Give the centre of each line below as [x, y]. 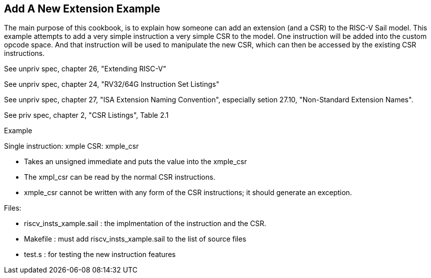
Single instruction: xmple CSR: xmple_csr [71, 146]
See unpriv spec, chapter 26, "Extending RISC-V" [85, 69]
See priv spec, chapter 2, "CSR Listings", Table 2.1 [86, 115]
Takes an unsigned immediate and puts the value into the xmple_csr [136, 162]
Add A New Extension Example [82, 9]
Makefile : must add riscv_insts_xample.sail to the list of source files [135, 239]
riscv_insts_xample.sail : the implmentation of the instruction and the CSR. [145, 224]
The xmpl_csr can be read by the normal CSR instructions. [120, 177]
